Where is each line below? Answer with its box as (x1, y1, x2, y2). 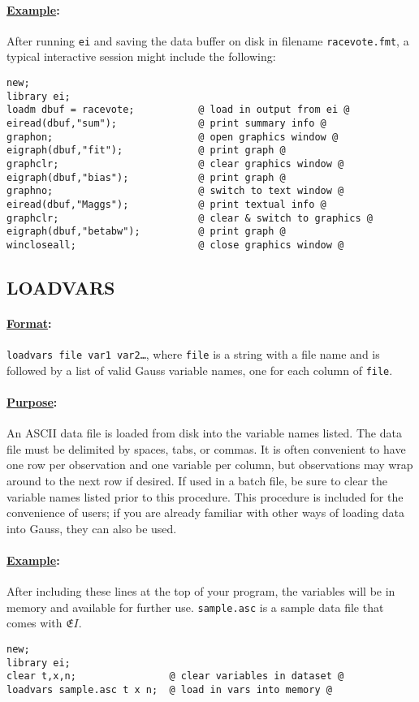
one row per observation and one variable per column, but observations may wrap (6, 456, 413, 473)
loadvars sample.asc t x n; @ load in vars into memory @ (6, 684, 332, 696)
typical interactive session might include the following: (6, 48, 276, 65)
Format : (6, 314, 52, 331)
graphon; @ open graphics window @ (6, 131, 339, 143)
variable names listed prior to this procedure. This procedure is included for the (6, 488, 404, 505)
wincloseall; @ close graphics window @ (6, 239, 344, 251)
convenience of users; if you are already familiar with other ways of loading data (6, 504, 405, 521)
